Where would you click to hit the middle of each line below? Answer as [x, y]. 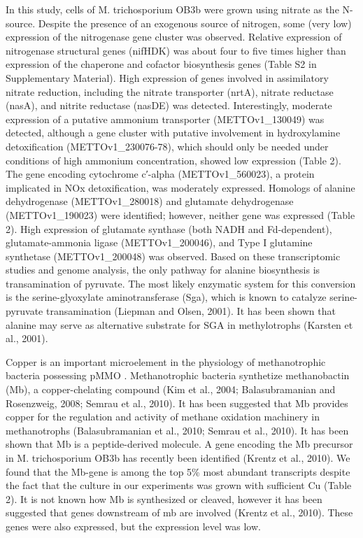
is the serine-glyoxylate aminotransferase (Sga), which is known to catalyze [166, 297]
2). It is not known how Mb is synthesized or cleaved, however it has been [164, 498]
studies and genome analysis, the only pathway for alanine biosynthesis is [163, 270]
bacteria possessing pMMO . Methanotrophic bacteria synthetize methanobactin [178, 375]
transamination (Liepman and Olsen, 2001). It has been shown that [191, 311]
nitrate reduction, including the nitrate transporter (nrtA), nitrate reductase [170, 91]
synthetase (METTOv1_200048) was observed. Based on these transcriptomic [173, 256]
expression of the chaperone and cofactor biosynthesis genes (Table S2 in [161, 64]
